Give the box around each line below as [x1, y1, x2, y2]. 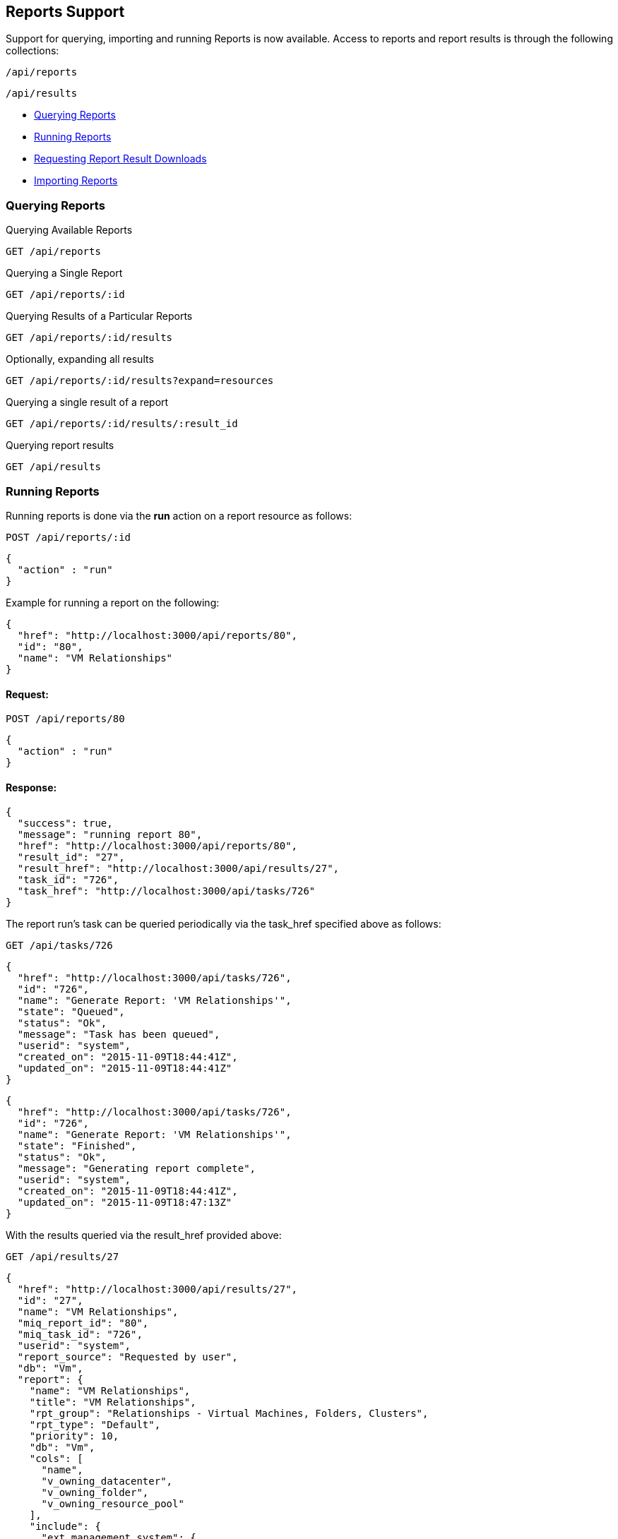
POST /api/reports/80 [6, 713, 125, 725]
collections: [6, 44, 59, 57]
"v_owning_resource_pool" [41, 1498, 184, 1510]
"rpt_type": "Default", [29, 1419, 161, 1431]
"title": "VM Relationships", [29, 1396, 196, 1408]
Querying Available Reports [6, 224, 133, 236]
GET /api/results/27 [6, 1251, 119, 1263]
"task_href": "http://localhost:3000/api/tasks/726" [17, 885, 316, 897]
